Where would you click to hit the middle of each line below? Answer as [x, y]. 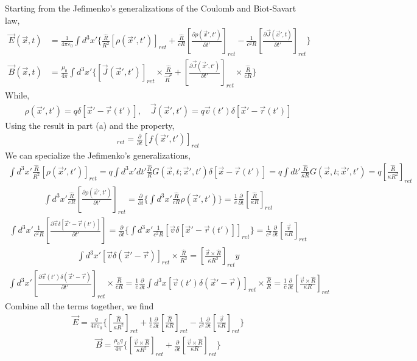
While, [17, 95]
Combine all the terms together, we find [79, 306]
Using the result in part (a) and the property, [90, 125]
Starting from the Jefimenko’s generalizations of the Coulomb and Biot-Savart [151, 8]
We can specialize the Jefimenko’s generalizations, [98, 155]
